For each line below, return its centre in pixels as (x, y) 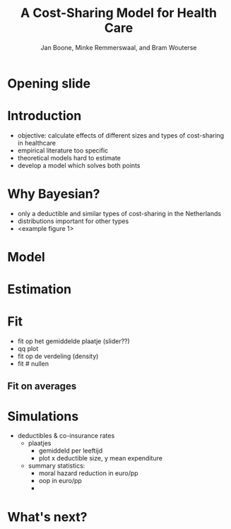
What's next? (47, 517)
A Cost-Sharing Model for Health (119, 13)
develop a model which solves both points (79, 165)
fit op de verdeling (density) (58, 356)
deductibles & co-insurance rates (66, 436)
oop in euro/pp (60, 481)
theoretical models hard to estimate (69, 157)
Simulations (43, 416)
